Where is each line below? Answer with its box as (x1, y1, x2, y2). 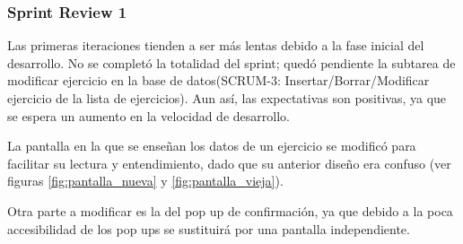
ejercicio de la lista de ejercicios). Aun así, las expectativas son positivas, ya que (7, 89, 447, 107)
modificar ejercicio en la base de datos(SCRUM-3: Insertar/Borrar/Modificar (7, 71, 430, 90)
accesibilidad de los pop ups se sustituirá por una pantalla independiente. (7, 219, 410, 238)
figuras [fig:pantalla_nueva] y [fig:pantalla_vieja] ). (7, 171, 284, 190)
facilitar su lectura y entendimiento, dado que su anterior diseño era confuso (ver (7, 153, 451, 172)
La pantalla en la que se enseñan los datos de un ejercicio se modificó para (7, 136, 416, 155)
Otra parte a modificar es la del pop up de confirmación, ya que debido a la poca (7, 201, 453, 220)
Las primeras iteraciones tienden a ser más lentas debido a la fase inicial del (7, 36, 424, 55)
